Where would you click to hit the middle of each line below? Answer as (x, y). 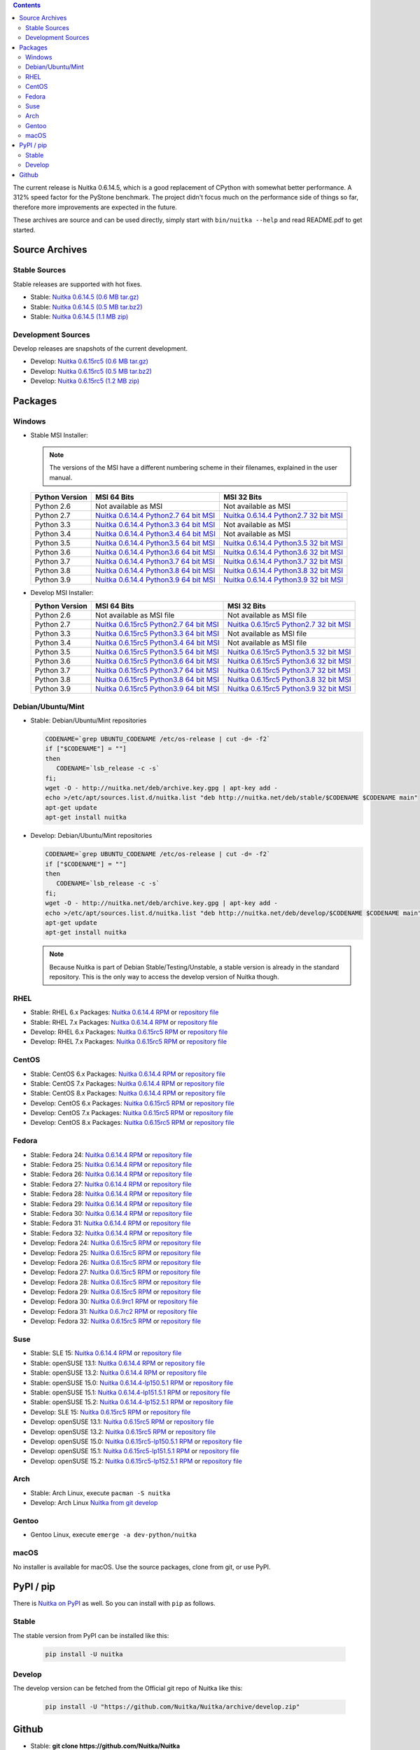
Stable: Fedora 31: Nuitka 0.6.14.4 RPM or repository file (111, 1223)
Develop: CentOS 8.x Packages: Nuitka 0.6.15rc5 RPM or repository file (132, 1123)
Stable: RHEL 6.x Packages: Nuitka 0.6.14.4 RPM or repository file (125, 1012)
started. (24, 230)
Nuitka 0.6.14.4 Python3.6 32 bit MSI (283, 552)
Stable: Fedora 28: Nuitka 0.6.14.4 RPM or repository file (111, 1194)
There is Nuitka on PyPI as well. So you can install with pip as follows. (114, 1604)
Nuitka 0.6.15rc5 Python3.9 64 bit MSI (157, 689)
